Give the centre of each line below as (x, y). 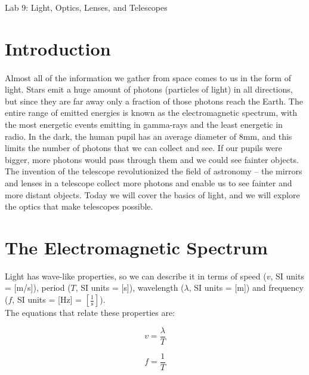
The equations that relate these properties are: (90, 312)
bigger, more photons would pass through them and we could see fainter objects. (152, 159)
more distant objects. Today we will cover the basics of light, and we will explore (152, 194)
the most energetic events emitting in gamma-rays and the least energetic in (144, 124)
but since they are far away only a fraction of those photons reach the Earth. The (154, 101)
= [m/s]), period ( (38, 288)
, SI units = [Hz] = (47, 299)
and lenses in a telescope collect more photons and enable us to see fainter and (149, 182)
